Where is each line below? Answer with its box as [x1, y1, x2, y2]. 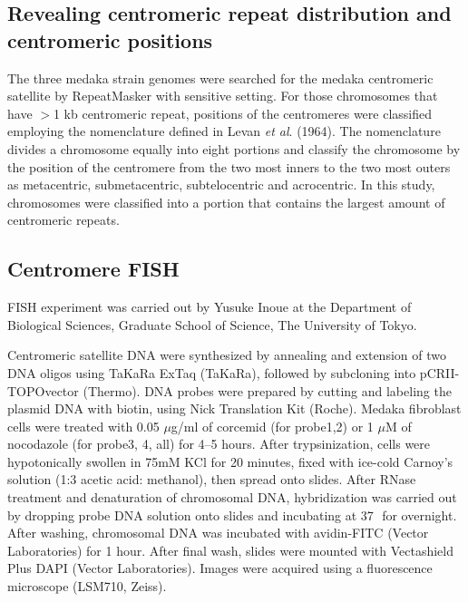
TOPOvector [7, 381, 79, 400]
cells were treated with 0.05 [7, 416, 160, 435]
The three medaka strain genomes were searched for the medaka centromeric [7, 68, 434, 87]
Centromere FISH [7, 255, 180, 283]
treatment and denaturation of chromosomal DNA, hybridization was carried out [7, 488, 457, 507]
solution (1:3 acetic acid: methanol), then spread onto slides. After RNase [7, 470, 416, 489]
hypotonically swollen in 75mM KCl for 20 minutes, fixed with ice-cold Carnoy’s [7, 451, 453, 471]
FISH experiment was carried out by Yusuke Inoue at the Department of [7, 297, 412, 316]
